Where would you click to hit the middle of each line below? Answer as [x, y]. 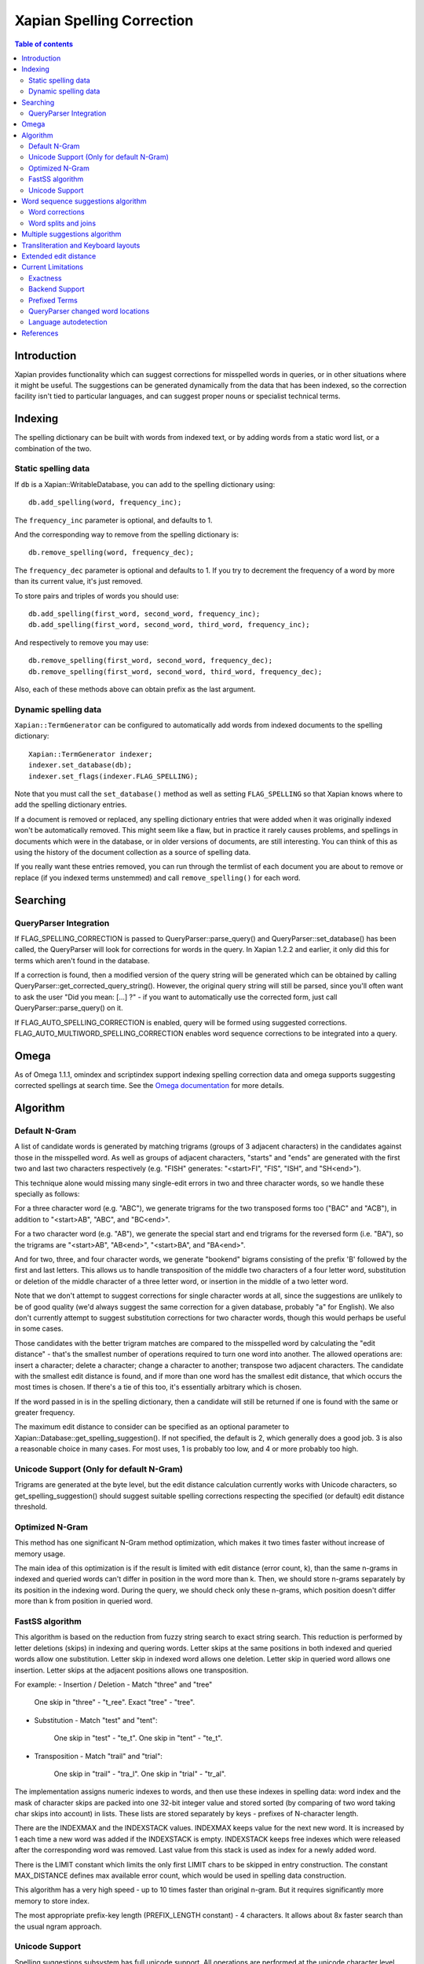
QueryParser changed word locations [89, 311]
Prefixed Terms [53, 300]
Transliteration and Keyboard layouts [81, 245]
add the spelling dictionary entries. [71, 804]
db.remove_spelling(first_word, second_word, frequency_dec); [151, 661]
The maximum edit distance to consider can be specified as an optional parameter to [152, 1427]
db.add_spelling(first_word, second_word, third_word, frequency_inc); [169, 625]
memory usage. [40, 1554]
